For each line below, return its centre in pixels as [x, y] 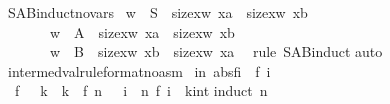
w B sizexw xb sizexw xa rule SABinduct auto [216, 51]
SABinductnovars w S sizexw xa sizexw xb [157, 12]
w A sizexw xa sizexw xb [142, 31]
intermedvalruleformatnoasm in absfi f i [139, 70]
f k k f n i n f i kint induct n [141, 90]
